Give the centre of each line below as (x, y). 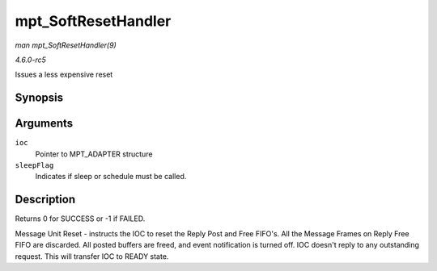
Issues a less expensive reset (64, 75)
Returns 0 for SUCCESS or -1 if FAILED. (80, 219)
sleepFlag (34, 166)
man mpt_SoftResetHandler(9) (66, 45)
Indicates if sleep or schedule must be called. (111, 177)
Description (45, 200)
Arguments (44, 124)
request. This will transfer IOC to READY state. (92, 256)
